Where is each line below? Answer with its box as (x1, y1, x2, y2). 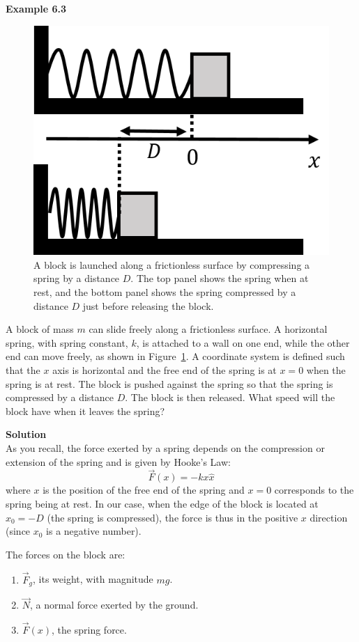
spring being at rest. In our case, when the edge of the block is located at (6, 496, 319, 510)
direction (310, 510, 348, 524)
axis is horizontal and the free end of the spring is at (52, 362, 277, 377)
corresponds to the (274, 483, 354, 497)
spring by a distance (33, 271, 120, 285)
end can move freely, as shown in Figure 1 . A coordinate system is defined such (6, 349, 345, 363)
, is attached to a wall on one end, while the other (136, 335, 350, 350)
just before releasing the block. (82, 298, 214, 313)
